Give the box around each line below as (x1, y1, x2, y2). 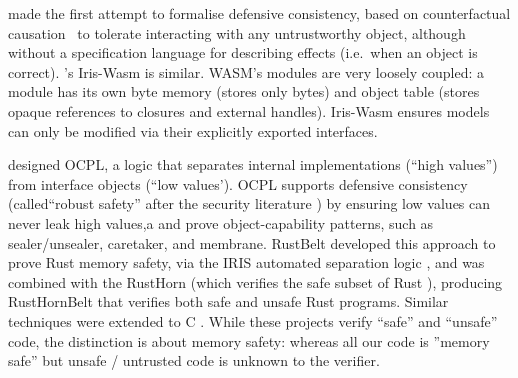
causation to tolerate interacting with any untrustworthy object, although (8, 22, 466, 43)
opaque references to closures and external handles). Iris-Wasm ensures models (8, 100, 490, 121)
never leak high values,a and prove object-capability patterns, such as (8, 212, 434, 233)
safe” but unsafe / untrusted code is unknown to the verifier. (8, 350, 380, 371)
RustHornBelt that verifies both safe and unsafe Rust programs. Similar (8, 291, 449, 312)
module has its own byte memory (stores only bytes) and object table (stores (8, 81, 480, 102)
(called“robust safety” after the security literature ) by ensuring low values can (8, 193, 491, 214)
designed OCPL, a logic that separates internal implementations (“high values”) (8, 154, 498, 175)
